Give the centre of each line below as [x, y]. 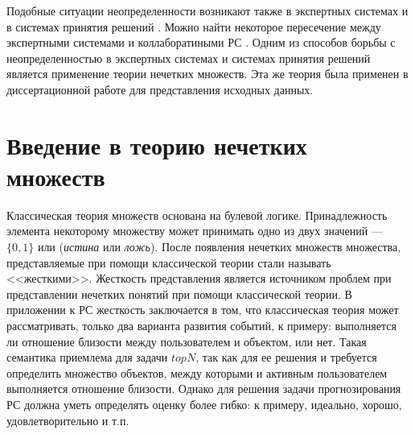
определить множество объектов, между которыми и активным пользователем [197, 372]
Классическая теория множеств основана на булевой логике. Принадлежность [197, 215]
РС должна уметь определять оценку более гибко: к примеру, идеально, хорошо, [204, 404]
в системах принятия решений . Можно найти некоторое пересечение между [194, 26]
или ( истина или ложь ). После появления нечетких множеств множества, [219, 247]
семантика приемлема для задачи [87, 357]
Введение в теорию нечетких [157, 145]
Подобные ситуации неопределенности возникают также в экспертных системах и [207, 10]
